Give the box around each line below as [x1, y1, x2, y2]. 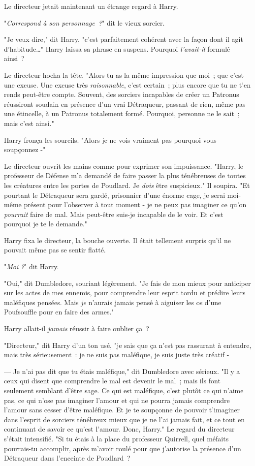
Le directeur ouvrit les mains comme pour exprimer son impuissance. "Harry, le [4, 160, 243, 171]
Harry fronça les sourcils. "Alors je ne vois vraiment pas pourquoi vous [4, 134, 217, 145]
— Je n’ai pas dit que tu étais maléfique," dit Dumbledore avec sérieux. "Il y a [4, 366, 240, 376]
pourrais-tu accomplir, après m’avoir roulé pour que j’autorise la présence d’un [4, 443, 241, 453]
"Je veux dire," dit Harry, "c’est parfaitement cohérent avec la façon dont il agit [4, 34, 243, 44]
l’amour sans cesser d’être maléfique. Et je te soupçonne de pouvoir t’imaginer [4, 404, 240, 415]
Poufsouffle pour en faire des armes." [4, 307, 114, 317]
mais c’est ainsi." [4, 118, 54, 128]
